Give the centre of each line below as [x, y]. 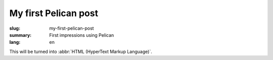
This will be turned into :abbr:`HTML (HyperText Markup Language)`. [81, 51]
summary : [20, 35]
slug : [15, 28]
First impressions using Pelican [82, 35]
